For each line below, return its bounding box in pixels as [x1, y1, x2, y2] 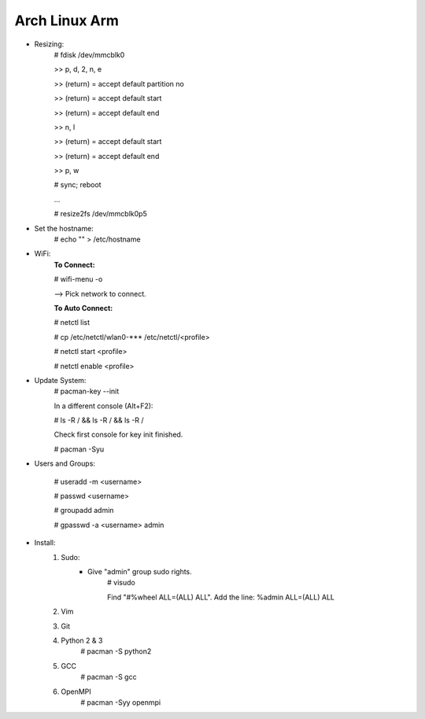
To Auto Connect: [54, 303, 113, 312]
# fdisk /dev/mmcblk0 [54, 50, 125, 59]
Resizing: [34, 39, 65, 49]
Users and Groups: [34, 459, 96, 468]
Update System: [34, 375, 87, 385]
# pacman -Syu [54, 444, 105, 454]
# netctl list [54, 318, 91, 327]
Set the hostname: [34, 223, 94, 233]
